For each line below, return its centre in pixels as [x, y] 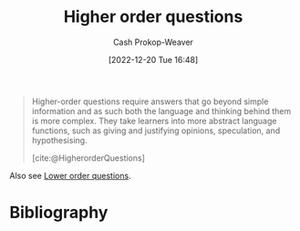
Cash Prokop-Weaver [153, 42]
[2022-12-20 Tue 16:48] [153, 59]
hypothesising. [60, 140]
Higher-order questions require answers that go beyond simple [150, 101]
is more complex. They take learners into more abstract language [154, 121]
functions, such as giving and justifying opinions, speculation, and [156, 131]
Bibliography [59, 213]
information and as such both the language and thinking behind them [161, 110]
